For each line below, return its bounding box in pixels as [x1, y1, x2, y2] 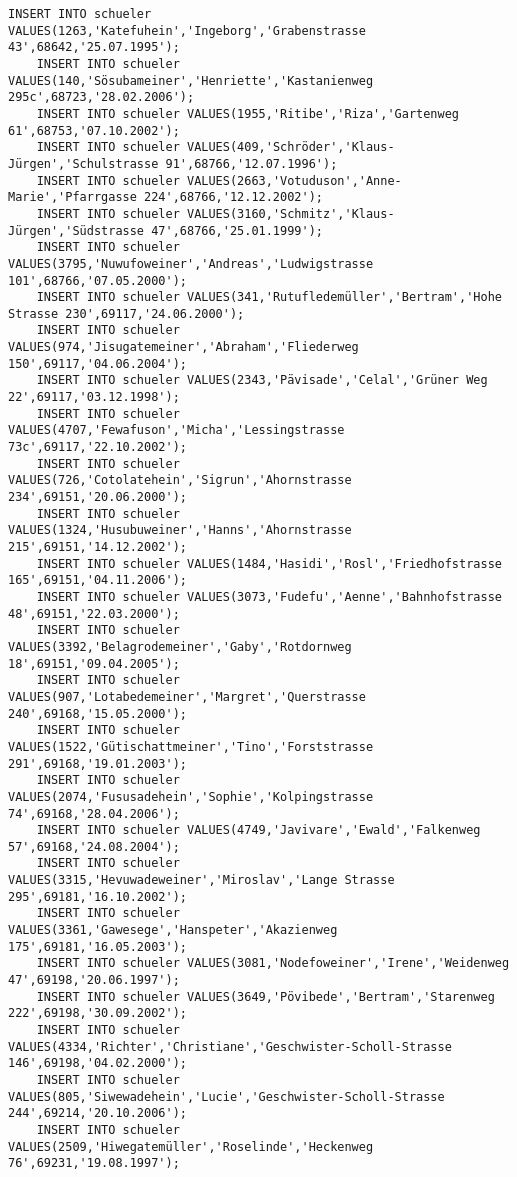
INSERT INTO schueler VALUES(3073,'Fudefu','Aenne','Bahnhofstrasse [36, 589, 502, 604]
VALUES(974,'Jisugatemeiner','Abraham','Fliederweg [8, 340, 359, 355]
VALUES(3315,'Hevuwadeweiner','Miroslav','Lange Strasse [8, 873, 395, 888]
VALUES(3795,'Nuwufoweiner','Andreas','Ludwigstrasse [8, 256, 374, 271]
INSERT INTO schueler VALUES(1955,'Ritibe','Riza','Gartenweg [36, 106, 460, 121]
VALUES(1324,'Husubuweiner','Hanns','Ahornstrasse [8, 523, 352, 538]
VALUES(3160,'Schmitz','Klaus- [186, 206, 395, 221]
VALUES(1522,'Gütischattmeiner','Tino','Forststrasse [8, 739, 374, 754]
